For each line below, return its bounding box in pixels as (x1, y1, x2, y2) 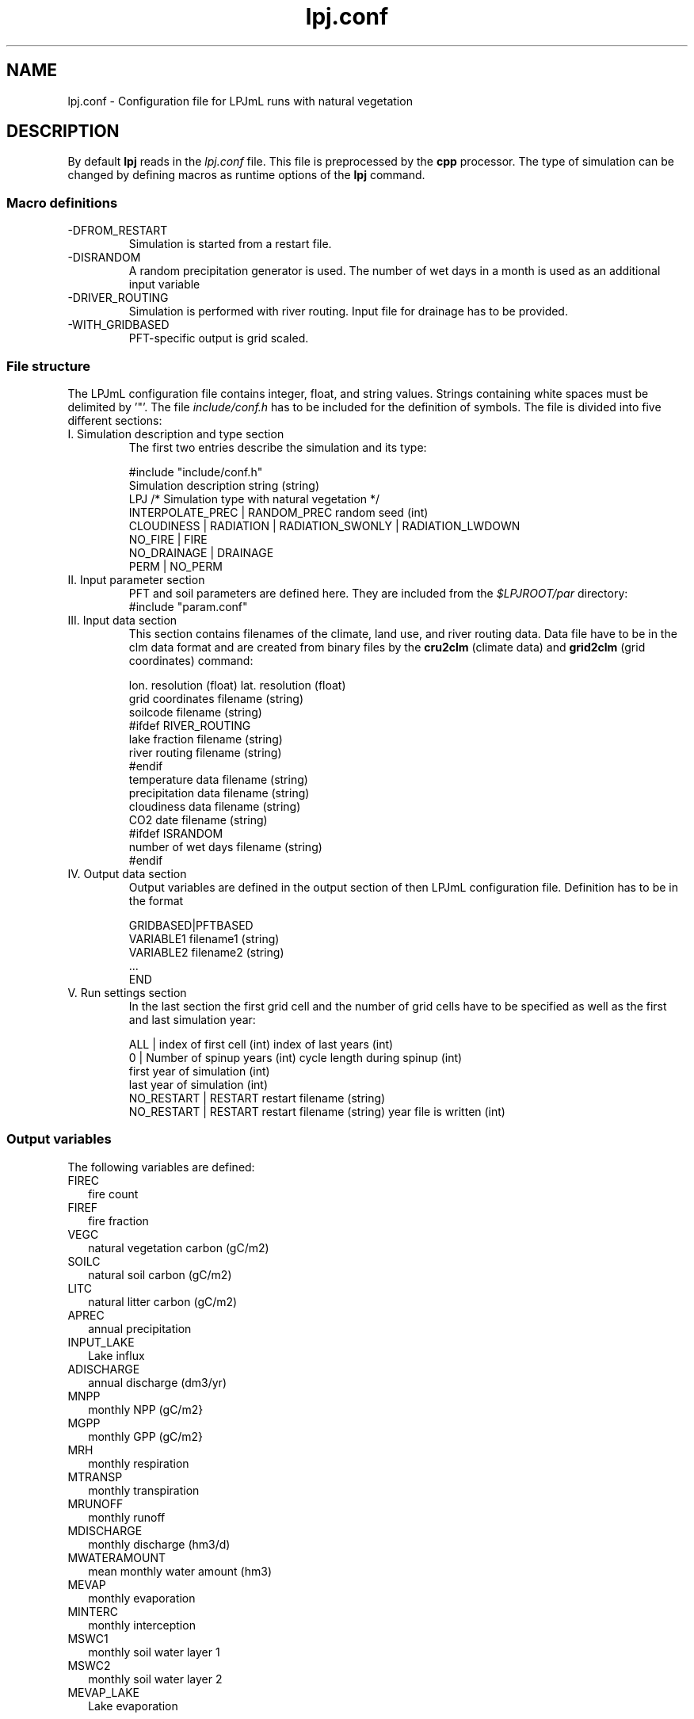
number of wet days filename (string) (128, 839, 322, 854)
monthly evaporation (88, 1591, 196, 1605)
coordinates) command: (128, 653, 254, 667)
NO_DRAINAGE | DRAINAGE (128, 545, 274, 560)
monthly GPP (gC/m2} (88, 1429, 204, 1443)
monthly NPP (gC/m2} (88, 1402, 204, 1416)
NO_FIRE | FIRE (128, 532, 208, 546)
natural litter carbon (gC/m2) (88, 1294, 238, 1308)
